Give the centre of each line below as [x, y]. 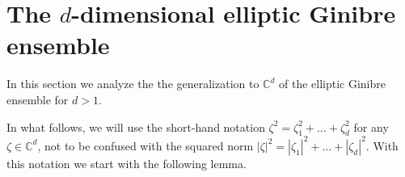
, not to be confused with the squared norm [146, 145]
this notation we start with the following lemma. [127, 163]
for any [371, 126]
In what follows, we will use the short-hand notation [136, 126]
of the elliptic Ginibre [332, 84]
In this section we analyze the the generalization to [133, 84]
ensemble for [38, 99]
